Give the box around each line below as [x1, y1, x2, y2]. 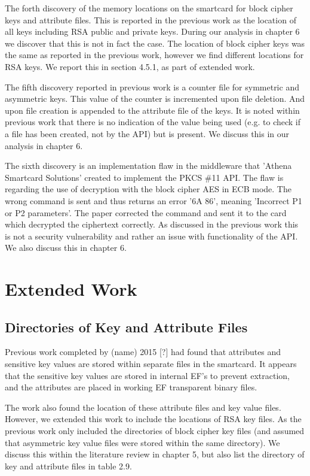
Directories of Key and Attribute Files [5, 317, 248, 336]
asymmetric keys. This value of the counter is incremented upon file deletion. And [5, 92, 305, 105]
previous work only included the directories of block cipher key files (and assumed [5, 425, 305, 437]
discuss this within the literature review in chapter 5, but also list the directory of [5, 448, 305, 460]
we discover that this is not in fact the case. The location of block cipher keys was [5, 37, 305, 49]
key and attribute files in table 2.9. [5, 459, 132, 472]
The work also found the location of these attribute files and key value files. [5, 401, 281, 413]
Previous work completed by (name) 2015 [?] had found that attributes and [5, 345, 281, 358]
